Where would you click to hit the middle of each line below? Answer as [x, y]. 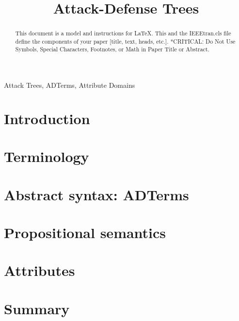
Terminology [47, 156]
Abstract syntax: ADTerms [96, 194]
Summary [37, 308]
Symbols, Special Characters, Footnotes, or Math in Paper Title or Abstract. [112, 49]
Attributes [40, 270]
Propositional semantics [85, 233]
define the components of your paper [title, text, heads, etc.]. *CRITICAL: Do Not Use [125, 41]
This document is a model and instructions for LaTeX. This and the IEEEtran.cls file [123, 33]
